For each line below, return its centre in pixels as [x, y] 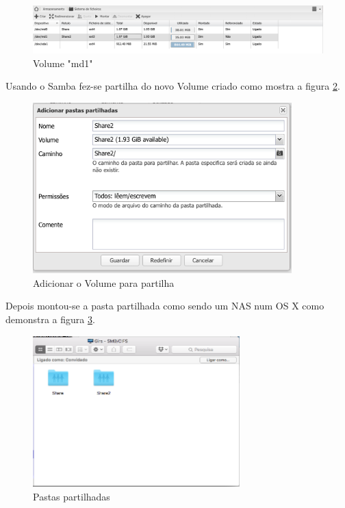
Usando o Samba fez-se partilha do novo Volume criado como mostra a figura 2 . [173, 86]
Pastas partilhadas [72, 496]
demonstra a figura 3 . [50, 319]
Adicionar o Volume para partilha [104, 282]
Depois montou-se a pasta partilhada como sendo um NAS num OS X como [165, 306]
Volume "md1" [63, 63]
